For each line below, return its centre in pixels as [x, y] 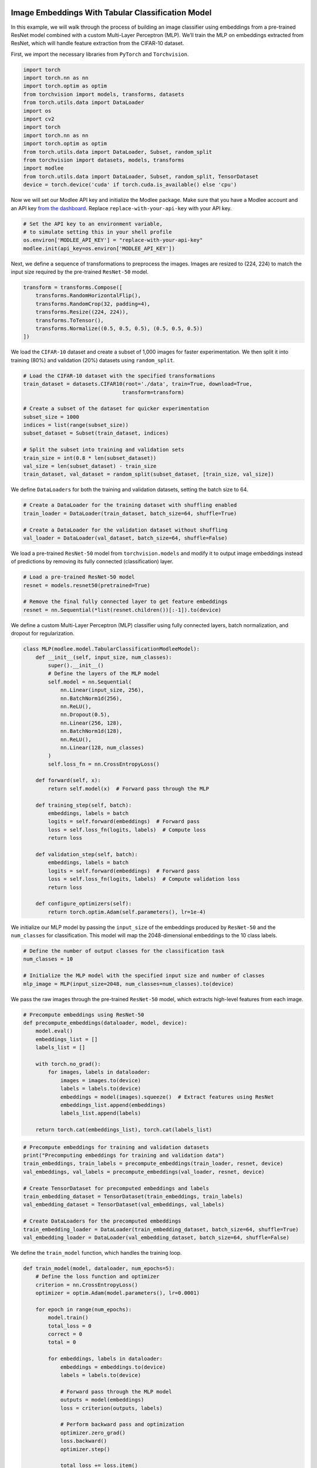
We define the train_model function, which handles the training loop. [96, 1252]
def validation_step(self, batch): [87, 854]
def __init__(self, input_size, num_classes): [104, 657]
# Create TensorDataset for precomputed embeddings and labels [116, 1188]
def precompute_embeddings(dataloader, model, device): [105, 1023]
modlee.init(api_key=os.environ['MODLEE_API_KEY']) [99, 248]
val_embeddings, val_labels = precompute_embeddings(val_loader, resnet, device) [144, 1172]
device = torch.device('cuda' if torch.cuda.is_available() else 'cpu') [130, 185]
